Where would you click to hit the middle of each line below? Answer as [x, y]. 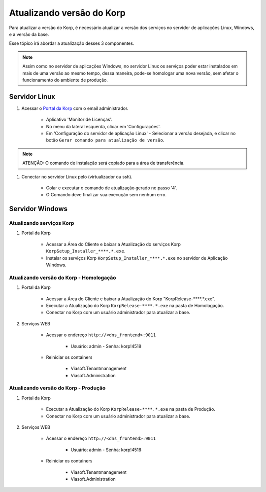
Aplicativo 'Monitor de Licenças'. [79, 120]
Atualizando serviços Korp [42, 223]
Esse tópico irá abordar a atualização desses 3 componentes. [72, 43]
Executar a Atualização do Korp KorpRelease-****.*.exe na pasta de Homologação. [135, 305]
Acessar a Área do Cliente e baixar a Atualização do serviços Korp [113, 244]
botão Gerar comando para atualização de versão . [105, 140]
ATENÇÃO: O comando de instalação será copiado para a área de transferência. [103, 163]
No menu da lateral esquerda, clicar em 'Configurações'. [103, 126]
